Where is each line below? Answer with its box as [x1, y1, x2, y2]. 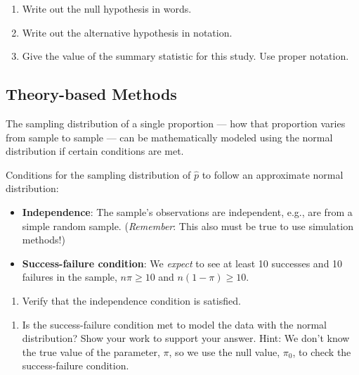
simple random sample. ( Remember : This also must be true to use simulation [22, 218, 353, 233]
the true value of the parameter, [22, 344, 160, 359]
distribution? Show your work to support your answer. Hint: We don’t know [22, 331, 350, 345]
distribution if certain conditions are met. [6, 144, 184, 158]
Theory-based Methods [6, 83, 177, 105]
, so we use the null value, [169, 344, 280, 359]
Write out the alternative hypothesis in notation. [22, 25, 233, 39]
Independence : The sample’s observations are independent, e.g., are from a [22, 204, 353, 219]
